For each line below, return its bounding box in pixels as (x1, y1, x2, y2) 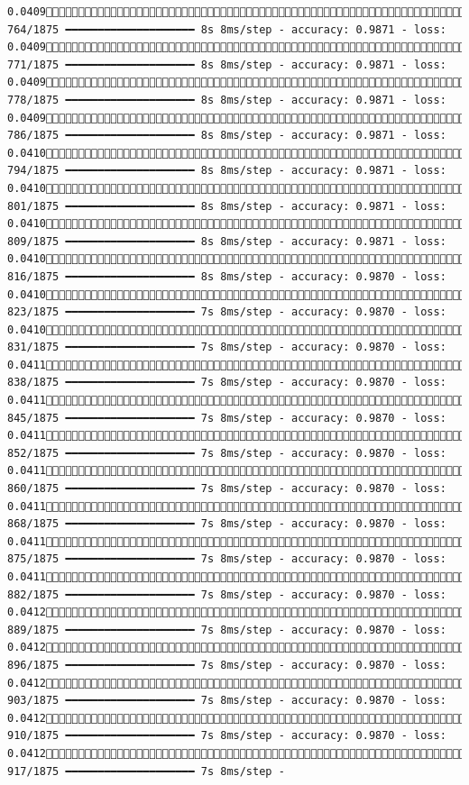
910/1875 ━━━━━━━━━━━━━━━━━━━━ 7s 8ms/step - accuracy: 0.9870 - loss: (7, 729, 446, 743)
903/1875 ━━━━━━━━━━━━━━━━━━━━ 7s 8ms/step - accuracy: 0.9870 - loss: (7, 694, 446, 707)
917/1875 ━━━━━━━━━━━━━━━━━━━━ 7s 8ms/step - (7, 764, 285, 778)
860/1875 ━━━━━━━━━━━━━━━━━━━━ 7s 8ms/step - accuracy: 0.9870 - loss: (7, 482, 446, 496)
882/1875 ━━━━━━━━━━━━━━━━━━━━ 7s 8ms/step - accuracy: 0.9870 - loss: (7, 588, 446, 601)
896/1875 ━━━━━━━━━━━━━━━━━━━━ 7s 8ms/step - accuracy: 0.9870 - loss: (7, 658, 446, 671)
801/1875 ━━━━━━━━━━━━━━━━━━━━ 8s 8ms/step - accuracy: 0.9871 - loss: (7, 199, 446, 213)
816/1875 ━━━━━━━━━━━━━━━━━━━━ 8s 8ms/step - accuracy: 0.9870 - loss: (7, 269, 446, 283)
